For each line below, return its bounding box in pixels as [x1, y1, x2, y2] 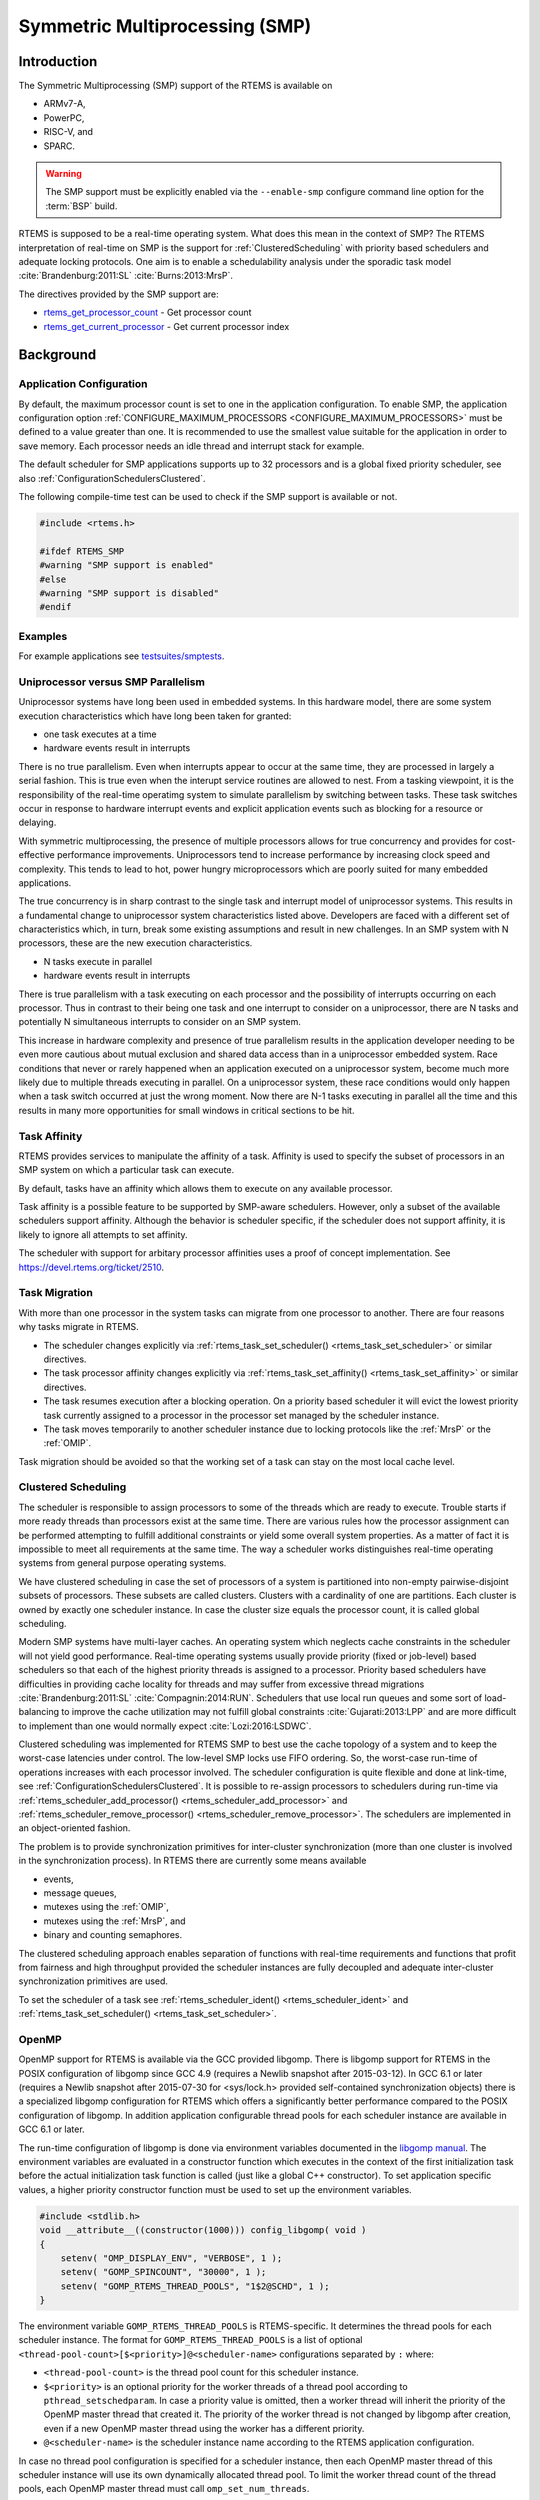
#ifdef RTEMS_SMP [39, 545, 125, 557]
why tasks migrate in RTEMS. [18, 1321, 139, 1333]
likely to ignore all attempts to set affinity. [18, 1228, 189, 1240]
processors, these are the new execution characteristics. [18, 937, 253, 949]
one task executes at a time [43, 728, 157, 740]
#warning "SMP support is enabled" [39, 560, 214, 571]
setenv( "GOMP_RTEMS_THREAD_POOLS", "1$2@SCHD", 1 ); [60, 2280, 330, 2292]
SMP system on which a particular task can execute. [18, 1164, 235, 1176]
